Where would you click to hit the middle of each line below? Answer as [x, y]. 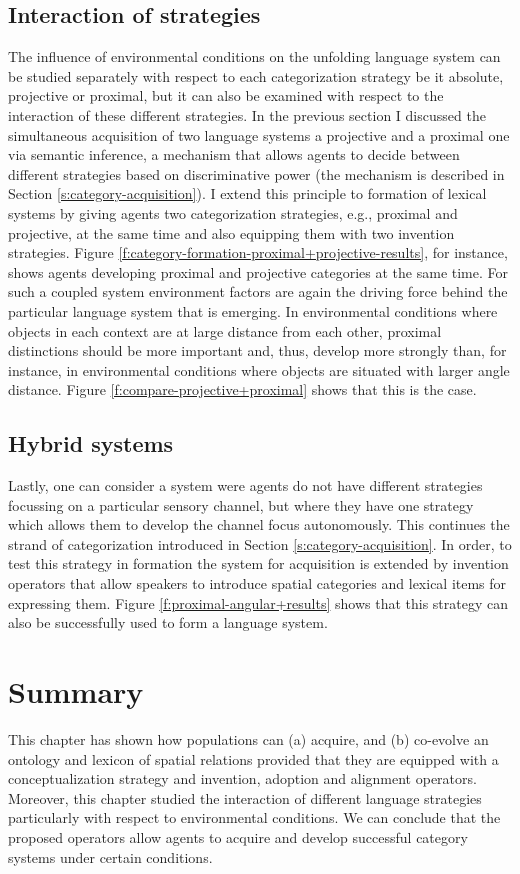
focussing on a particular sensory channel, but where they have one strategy [241, 504]
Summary [76, 691]
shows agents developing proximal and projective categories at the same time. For [258, 271]
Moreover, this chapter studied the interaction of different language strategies [245, 797]
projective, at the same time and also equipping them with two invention [231, 232]
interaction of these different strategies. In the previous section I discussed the [247, 114]
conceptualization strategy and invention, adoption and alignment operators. [242, 778]
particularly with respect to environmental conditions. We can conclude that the [254, 817]
